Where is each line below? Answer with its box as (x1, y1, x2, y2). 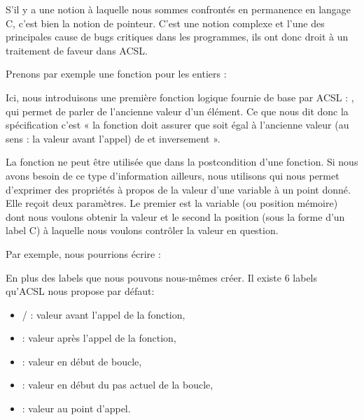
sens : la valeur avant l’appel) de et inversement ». (6, 131, 220, 145)
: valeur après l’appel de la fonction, (22, 331, 176, 345)
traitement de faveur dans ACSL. (6, 43, 148, 57)
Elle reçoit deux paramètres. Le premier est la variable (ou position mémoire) (6, 196, 338, 210)
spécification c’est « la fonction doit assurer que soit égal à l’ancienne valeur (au (6, 117, 349, 132)
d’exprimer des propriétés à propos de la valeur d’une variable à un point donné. (6, 182, 351, 196)
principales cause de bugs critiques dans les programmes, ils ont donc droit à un (6, 29, 349, 44)
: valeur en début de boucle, (22, 354, 142, 368)
